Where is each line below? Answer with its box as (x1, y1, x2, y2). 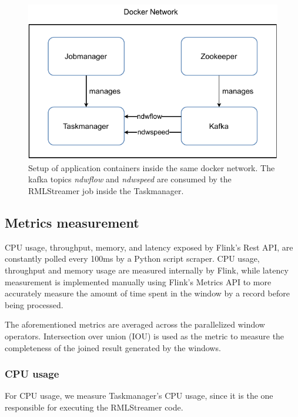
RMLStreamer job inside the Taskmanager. (28, 184, 184, 196)
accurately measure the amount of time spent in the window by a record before (5, 287, 290, 299)
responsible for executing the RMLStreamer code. (5, 401, 183, 413)
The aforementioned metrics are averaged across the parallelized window (5, 318, 265, 331)
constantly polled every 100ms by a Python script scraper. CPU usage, (5, 252, 260, 265)
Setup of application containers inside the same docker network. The (28, 161, 275, 174)
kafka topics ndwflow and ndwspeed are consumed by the (28, 173, 232, 185)
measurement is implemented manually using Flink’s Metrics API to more (5, 275, 272, 288)
